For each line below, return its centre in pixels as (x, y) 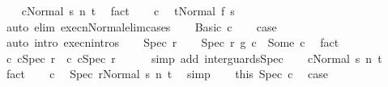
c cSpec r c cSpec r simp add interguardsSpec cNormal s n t (194, 58)
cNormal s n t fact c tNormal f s (128, 10)
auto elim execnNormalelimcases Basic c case (141, 26)
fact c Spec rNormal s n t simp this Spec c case (167, 74)
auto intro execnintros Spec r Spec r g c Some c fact (173, 42)
